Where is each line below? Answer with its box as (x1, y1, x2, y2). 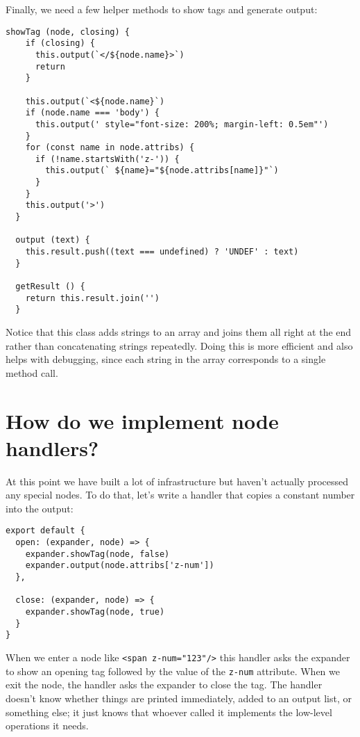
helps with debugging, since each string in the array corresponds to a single (6, 352, 326, 366)
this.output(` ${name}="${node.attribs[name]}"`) (45, 165, 279, 176)
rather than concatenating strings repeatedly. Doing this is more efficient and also (6, 338, 353, 353)
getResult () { (15, 282, 85, 292)
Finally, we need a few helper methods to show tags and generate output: (6, 2, 318, 16)
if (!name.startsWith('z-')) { (35, 154, 180, 164)
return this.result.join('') (25, 293, 160, 303)
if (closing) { (25, 38, 95, 49)
